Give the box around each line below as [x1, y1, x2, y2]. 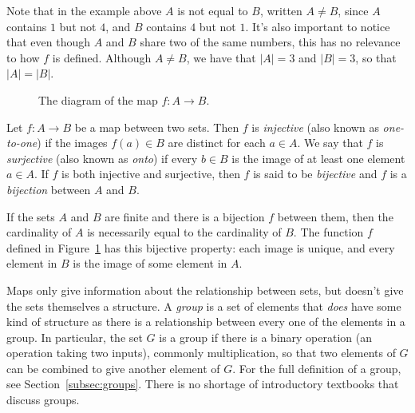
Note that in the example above [6, 2, 162, 18]
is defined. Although [52, 49, 152, 66]
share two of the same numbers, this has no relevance [140, 34, 401, 50]
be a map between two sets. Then [74, 118, 239, 135]
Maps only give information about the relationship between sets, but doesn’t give [6, 281, 404, 298]
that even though [6, 34, 91, 50]
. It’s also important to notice [245, 18, 390, 34]
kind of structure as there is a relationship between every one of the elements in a [6, 313, 405, 330]
